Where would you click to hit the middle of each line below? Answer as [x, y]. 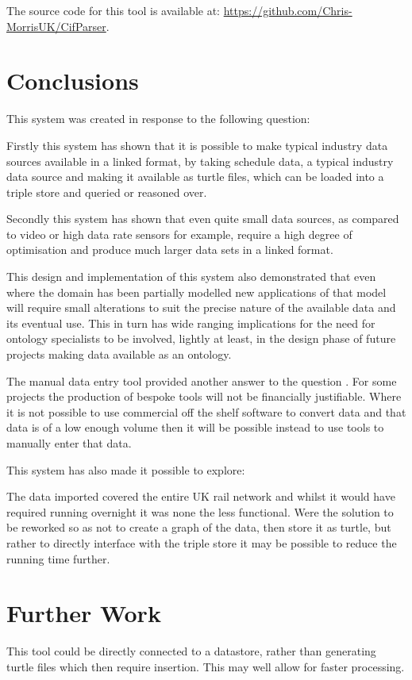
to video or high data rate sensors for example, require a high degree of [179, 234]
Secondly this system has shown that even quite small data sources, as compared [203, 219]
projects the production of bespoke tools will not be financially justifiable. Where [204, 396]
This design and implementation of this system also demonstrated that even [191, 277]
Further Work [84, 613]
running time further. [58, 558]
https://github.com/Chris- [288, 10]
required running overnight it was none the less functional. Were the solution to [200, 511]
